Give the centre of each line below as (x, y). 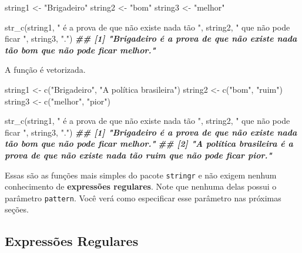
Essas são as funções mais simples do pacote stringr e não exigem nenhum (141, 175)
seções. (17, 209)
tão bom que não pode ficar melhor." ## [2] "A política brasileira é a (149, 144)
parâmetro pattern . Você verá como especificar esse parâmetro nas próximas (143, 198)
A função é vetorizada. (45, 70)
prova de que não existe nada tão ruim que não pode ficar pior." (138, 155)
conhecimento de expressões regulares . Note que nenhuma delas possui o (141, 186)
